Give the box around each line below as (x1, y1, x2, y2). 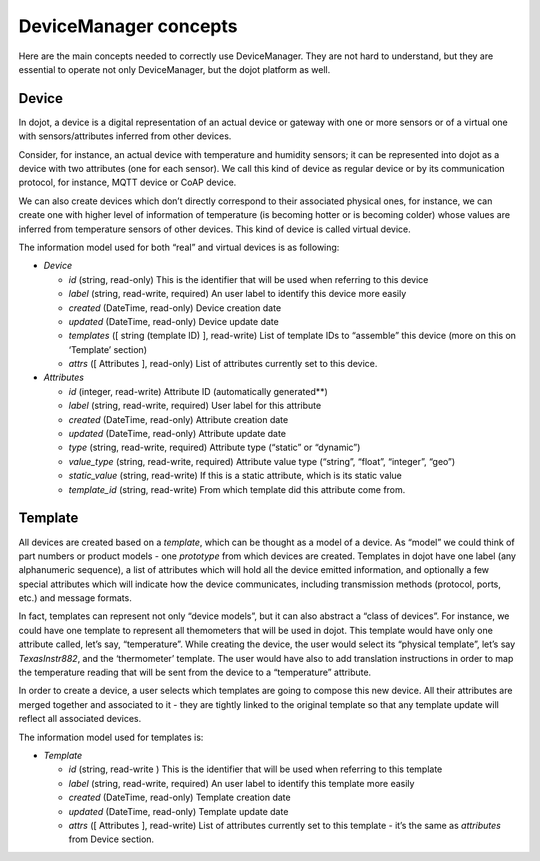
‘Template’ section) (68, 343, 147, 355)
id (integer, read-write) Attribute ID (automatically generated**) (68, 385, 329, 397)
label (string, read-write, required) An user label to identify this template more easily (68, 777, 415, 789)
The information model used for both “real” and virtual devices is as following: (18, 241, 340, 253)
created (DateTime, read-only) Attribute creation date (68, 413, 289, 425)
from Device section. (68, 833, 155, 845)
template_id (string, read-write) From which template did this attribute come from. (68, 483, 406, 495)
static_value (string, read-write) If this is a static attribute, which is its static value (68, 470, 402, 482)
